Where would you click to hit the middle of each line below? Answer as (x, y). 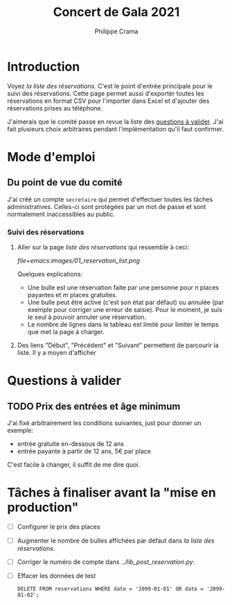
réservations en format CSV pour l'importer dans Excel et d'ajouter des (108, 101)
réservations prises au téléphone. (55, 108)
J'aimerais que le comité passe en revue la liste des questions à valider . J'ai (115, 122)
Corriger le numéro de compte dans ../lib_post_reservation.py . (106, 562)
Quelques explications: (50, 274)
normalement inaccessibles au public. (61, 214)
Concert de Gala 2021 (116, 12)
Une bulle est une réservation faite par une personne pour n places (123, 287)
